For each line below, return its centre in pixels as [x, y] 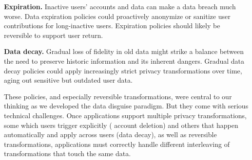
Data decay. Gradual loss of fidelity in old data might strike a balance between [124, 51]
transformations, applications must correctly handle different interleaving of [117, 144]
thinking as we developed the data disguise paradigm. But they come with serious [126, 106]
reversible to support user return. [54, 35]
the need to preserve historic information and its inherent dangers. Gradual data [124, 61]
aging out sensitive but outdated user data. [68, 80]
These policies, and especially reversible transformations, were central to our [118, 96]
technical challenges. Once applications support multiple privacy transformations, [125, 115]
